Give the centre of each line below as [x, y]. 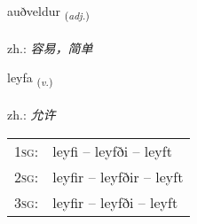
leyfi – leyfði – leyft [112, 151]
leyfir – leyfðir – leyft [118, 176]
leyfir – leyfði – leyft [115, 202]
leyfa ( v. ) [30, 79]
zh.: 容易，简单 [50, 47]
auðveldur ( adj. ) [48, 12]
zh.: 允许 [32, 115]
